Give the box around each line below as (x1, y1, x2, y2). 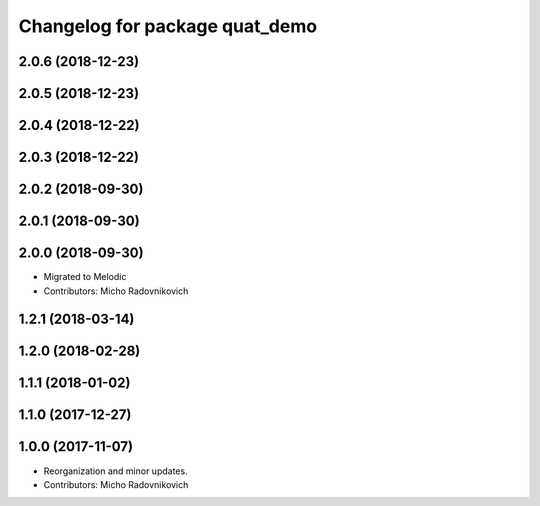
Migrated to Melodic (43, 271, 127, 283)
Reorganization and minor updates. (43, 465, 189, 477)
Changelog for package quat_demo (18, 15, 318, 37)
